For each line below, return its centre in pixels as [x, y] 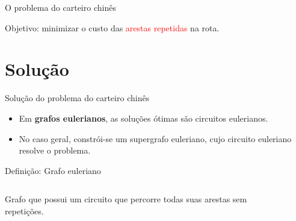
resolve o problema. [55, 150]
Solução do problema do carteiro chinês [77, 98]
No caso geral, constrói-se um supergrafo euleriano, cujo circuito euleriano [155, 138]
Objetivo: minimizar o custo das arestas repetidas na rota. [112, 27]
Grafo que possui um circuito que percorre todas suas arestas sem [126, 199]
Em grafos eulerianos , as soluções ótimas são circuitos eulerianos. [143, 118]
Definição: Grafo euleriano [53, 170]
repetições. [24, 210]
